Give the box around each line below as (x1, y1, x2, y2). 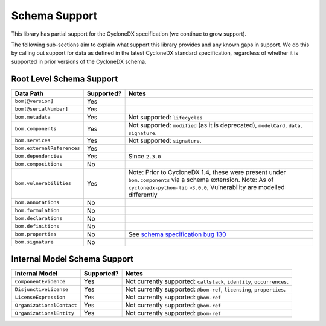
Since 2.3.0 (128, 152, 161, 160)
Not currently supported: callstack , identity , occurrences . (125, 277, 289, 286)
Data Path (14, 89, 43, 98)
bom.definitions (14, 223, 60, 230)
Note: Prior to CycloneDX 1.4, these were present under (128, 168, 286, 176)
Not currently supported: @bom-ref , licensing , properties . (125, 285, 286, 293)
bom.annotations (14, 199, 60, 206)
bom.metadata (14, 114, 51, 121)
